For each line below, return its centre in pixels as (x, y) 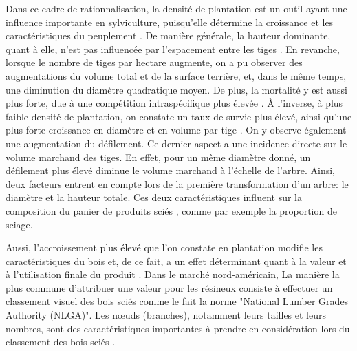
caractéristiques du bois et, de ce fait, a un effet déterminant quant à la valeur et (176, 260)
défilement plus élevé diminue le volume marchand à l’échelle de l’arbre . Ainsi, (170, 170)
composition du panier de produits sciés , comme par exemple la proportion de (171, 210)
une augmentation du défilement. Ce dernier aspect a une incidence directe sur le (176, 143)
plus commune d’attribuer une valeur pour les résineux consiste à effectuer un (169, 287)
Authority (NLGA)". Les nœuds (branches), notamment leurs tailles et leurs (166, 315)
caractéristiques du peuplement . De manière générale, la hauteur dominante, (168, 35)
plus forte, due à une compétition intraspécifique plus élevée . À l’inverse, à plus (174, 103)
